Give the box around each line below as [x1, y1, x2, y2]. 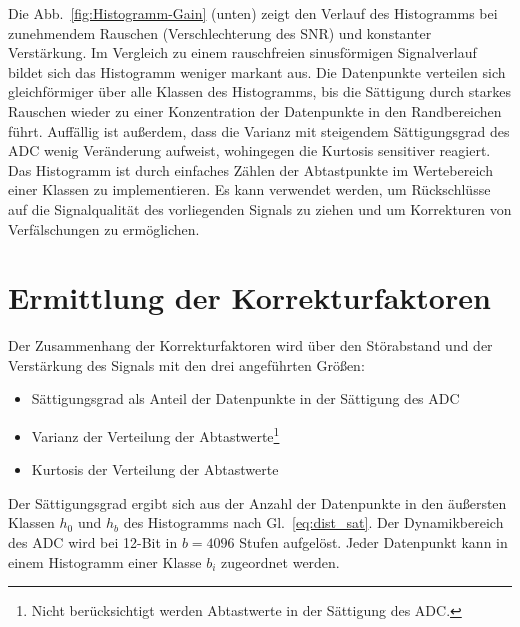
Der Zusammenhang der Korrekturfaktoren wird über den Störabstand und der [8, 335, 493, 356]
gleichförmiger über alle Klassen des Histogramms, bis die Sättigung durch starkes [8, 81, 511, 102]
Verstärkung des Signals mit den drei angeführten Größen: [8, 354, 365, 375]
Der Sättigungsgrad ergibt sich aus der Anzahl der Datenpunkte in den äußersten [8, 492, 507, 513]
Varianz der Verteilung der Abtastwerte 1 [31, 423, 280, 446]
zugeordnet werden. [221, 551, 340, 572]
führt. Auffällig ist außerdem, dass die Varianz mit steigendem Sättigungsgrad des [8, 120, 510, 141]
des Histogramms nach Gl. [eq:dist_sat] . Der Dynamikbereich [123, 512, 504, 533]
